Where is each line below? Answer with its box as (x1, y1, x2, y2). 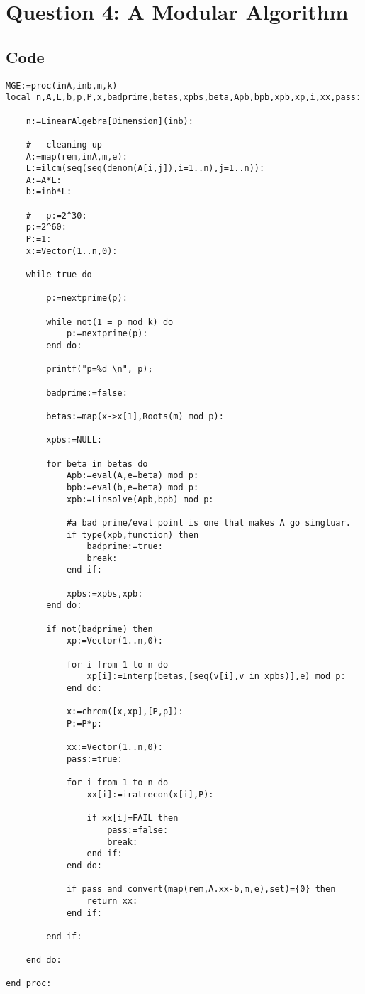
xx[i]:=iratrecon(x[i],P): (86, 789, 214, 800)
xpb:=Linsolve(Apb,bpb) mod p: (66, 494, 214, 504)
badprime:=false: (46, 387, 128, 398)
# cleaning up (26, 139, 103, 150)
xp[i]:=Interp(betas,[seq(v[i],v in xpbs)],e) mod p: (86, 671, 346, 682)
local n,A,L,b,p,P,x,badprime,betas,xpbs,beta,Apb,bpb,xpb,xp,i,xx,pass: (6, 92, 361, 103)
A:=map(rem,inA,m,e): (26, 151, 128, 162)
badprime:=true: (86, 541, 163, 552)
